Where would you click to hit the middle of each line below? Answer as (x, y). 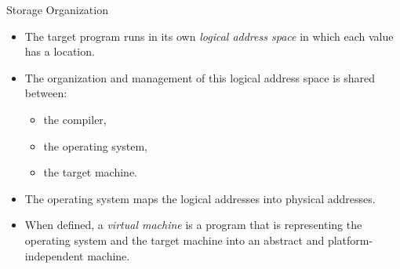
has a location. (60, 51)
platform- (350, 240)
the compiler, (75, 119)
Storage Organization (57, 9)
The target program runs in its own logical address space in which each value (209, 36)
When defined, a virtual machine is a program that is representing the (193, 225)
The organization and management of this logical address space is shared (200, 77)
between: (46, 93)
